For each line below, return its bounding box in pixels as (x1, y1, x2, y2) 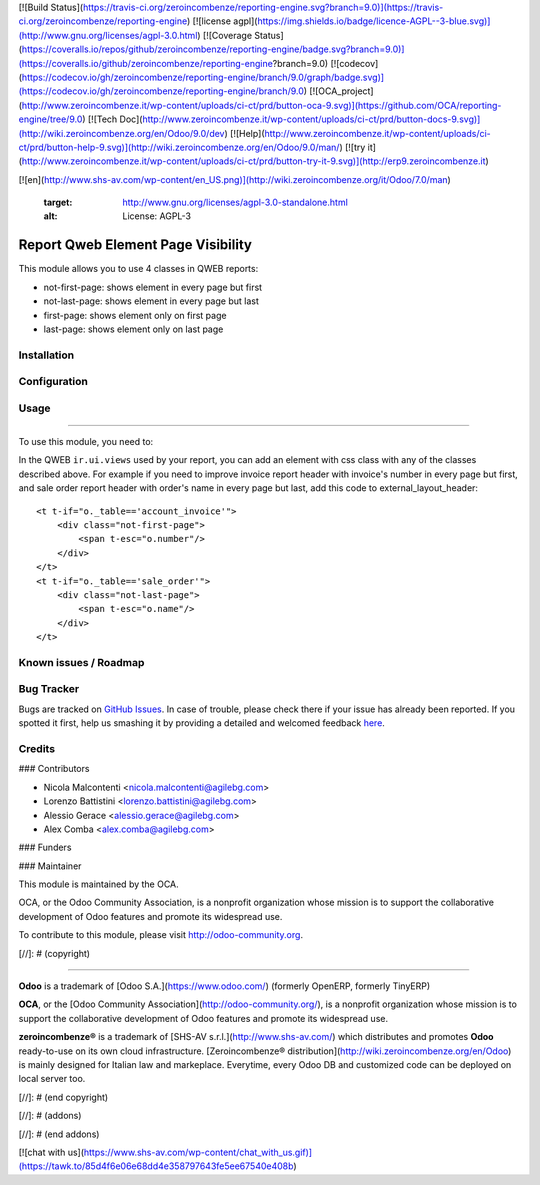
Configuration (18, 375, 89, 389)
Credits (18, 741, 55, 755)
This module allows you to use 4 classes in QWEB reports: (18, 263, 259, 275)
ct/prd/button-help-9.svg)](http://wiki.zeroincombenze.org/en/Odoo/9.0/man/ (18, 141, 340, 153)
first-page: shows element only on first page (43, 309, 227, 321)
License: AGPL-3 (122, 210, 192, 222)
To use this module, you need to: (18, 436, 154, 448)
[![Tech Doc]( (87, 113, 143, 125)
